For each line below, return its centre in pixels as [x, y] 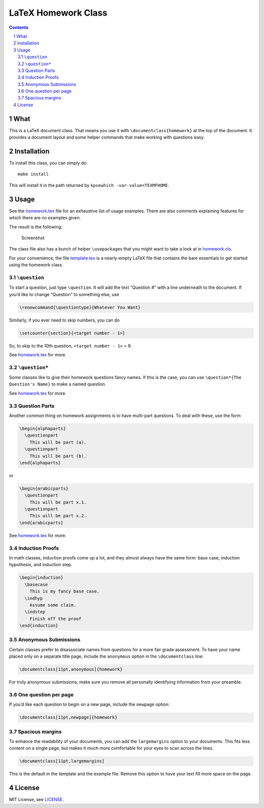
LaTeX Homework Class [58, 13]
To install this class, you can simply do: [48, 163]
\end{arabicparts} [41, 523]
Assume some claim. [53, 605]
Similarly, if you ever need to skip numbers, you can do [64, 320]
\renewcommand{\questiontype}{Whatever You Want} [80, 307]
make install [33, 174]
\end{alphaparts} [40, 463]
